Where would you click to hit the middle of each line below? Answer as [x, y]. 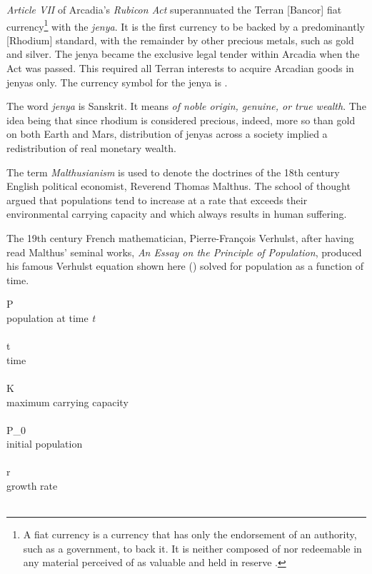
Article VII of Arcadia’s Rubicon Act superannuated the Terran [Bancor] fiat [174, 9]
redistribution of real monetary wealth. [91, 148]
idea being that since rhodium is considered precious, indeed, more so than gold [181, 120]
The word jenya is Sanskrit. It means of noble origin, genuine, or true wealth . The [186, 106]
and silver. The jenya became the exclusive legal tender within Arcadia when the [183, 54]
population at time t [51, 317]
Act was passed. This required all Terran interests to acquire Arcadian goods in [180, 68]
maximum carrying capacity [67, 402]
